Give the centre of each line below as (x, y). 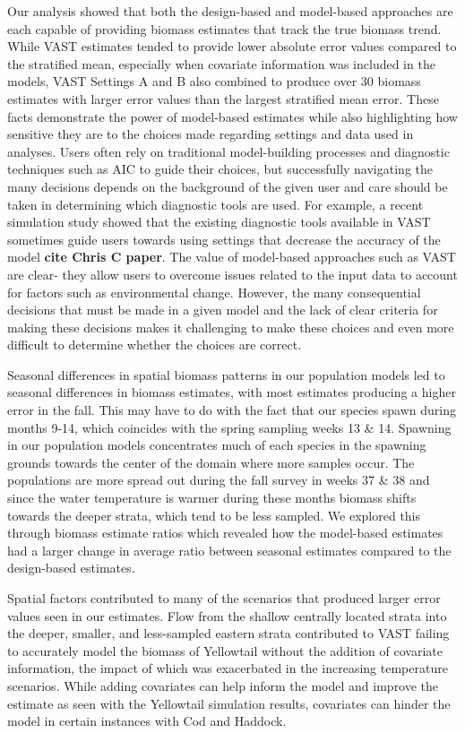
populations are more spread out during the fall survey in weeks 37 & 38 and (219, 480)
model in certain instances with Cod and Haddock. (147, 721)
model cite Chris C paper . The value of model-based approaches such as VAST (232, 257)
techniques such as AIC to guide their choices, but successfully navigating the (220, 169)
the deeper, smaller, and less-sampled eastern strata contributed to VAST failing (228, 633)
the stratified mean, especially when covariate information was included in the (221, 63)
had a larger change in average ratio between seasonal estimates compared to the (229, 550)
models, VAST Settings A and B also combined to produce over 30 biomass (214, 81)
